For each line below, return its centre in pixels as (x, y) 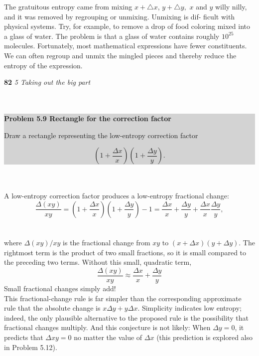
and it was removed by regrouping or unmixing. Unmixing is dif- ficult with (120, 16)
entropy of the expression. (43, 65)
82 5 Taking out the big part (47, 82)
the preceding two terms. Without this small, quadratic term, (98, 262)
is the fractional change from (107, 243)
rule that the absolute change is (52, 308)
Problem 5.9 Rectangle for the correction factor (88, 118)
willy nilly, (231, 6)
